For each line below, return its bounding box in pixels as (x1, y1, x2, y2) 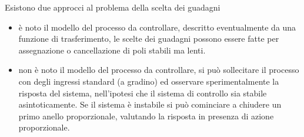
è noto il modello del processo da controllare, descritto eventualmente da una (18, 21, 296, 33)
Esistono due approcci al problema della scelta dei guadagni (5, 1, 221, 13)
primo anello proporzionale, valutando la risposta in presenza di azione (18, 109, 274, 122)
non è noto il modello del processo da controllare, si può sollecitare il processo (18, 64, 299, 76)
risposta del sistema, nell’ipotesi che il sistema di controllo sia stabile (18, 86, 267, 99)
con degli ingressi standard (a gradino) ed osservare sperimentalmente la (18, 75, 279, 87)
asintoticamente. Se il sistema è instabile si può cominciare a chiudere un (18, 98, 282, 111)
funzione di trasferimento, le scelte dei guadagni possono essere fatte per (18, 32, 279, 45)
